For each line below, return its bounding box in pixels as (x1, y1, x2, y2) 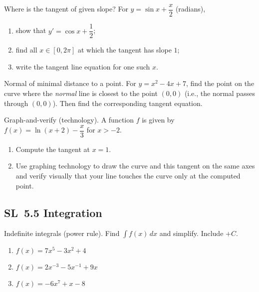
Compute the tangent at (15, 143, 90, 154)
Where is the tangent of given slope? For (4, 3, 128, 14)
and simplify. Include (159, 228, 224, 238)
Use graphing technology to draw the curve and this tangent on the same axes (15, 160, 255, 171)
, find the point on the (186, 78, 255, 88)
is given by (142, 114, 175, 125)
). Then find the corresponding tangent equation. (52, 97, 203, 108)
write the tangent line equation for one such (15, 61, 150, 71)
